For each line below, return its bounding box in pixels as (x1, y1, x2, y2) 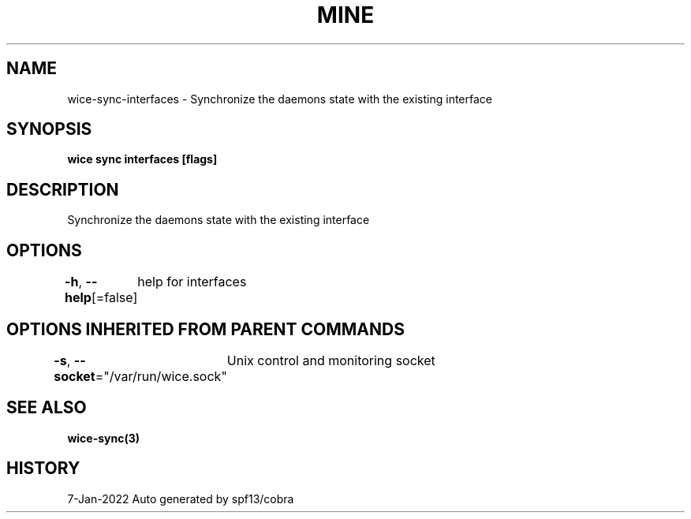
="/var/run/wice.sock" (95, 368, 227, 384)
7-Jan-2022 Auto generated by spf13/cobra (67, 491, 294, 506)
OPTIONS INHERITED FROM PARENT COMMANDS (6, 319, 405, 339)
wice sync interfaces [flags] (67, 152, 218, 166)
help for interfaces (137, 274, 247, 290)
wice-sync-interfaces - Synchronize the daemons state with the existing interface (67, 91, 493, 106)
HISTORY (6, 458, 80, 479)
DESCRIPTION (6, 179, 119, 200)
